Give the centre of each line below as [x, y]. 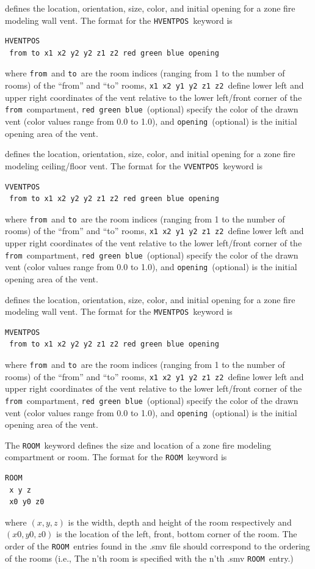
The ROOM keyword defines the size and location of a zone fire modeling [138, 445]
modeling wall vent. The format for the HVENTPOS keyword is [119, 20]
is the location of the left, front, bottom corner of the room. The [177, 534]
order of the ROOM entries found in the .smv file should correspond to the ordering [157, 546]
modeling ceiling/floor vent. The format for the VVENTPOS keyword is [134, 165]
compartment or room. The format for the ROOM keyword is [116, 457]
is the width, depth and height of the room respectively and [180, 522]
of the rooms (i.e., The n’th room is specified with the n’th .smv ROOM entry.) [149, 558]
